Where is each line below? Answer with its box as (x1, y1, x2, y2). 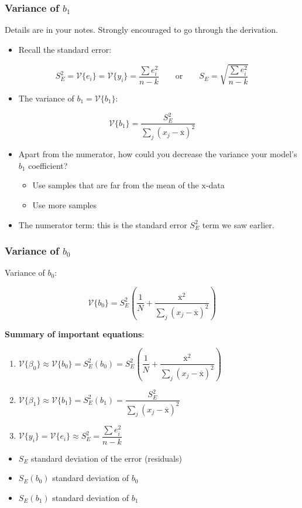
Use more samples (32, 199, 97, 211)
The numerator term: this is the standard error (18, 218, 187, 231)
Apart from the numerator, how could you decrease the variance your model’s (18, 148, 297, 160)
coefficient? (28, 159, 68, 171)
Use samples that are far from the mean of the (32, 179, 199, 191)
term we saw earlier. (202, 218, 274, 231)
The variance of (18, 92, 74, 104)
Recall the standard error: (18, 43, 112, 55)
